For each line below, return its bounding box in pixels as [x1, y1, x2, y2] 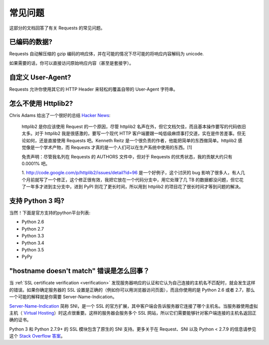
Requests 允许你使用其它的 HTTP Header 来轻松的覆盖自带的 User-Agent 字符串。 [9, 86, 178, 92]
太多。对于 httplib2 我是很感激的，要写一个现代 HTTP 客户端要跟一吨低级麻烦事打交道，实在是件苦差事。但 [21, 130, 242, 136]
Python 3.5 [21, 247, 44, 253]
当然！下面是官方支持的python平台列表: [9, 210, 91, 216]
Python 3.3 [21, 233, 44, 239]
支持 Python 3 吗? [9, 197, 65, 205]
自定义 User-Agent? [9, 73, 72, 82]
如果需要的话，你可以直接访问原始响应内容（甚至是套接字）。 [9, 60, 134, 66]
